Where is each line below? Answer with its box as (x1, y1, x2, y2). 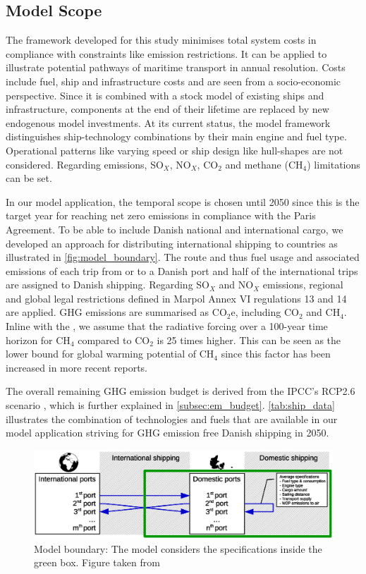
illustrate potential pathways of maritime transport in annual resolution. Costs (6, 60, 346, 75)
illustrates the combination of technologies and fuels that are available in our (6, 411, 338, 426)
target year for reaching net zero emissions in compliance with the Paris (6, 208, 316, 223)
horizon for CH (6, 332, 71, 347)
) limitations (307, 157, 360, 171)
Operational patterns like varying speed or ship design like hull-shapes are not (6, 142, 343, 157)
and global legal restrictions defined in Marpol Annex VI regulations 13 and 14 (6, 291, 347, 305)
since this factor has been (221, 346, 331, 361)
